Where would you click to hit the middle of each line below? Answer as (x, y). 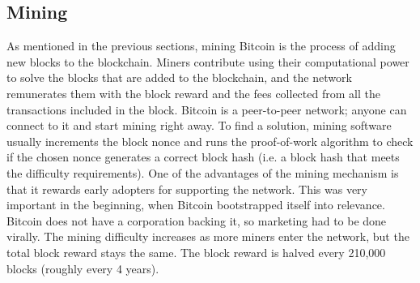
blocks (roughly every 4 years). (83, 268)
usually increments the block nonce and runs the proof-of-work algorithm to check (210, 141)
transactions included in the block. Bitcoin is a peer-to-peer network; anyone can (207, 109)
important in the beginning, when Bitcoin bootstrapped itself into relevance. (196, 205)
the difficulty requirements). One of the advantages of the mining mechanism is (203, 172)
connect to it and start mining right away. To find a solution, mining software (199, 125)
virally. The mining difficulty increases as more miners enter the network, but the (208, 236)
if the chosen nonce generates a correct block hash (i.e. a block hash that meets (203, 157)
